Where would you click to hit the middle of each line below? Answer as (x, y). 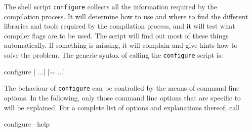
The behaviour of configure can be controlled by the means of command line (122, 88)
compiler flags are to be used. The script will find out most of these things (116, 35)
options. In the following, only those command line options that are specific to (123, 97)
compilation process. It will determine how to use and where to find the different (126, 16)
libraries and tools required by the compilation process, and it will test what (120, 26)
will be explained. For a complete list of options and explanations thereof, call (122, 107)
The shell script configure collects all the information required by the (111, 6)
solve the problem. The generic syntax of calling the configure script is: (114, 55)
